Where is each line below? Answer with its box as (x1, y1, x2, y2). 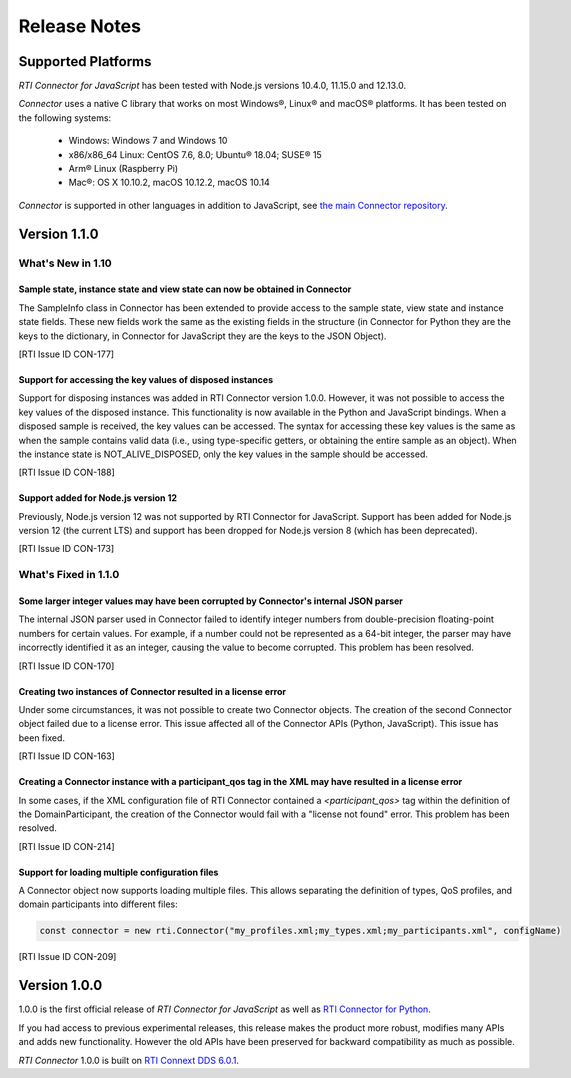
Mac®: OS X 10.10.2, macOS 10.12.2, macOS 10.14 (68, 176, 270, 189)
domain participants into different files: (18, 898, 179, 910)
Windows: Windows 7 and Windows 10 (68, 135, 228, 147)
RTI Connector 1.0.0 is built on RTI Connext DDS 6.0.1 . (18, 1054, 240, 1066)
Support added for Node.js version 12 (18, 492, 178, 504)
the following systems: (18, 111, 112, 124)
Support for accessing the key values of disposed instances (18, 373, 274, 385)
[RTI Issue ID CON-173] (18, 543, 115, 555)
